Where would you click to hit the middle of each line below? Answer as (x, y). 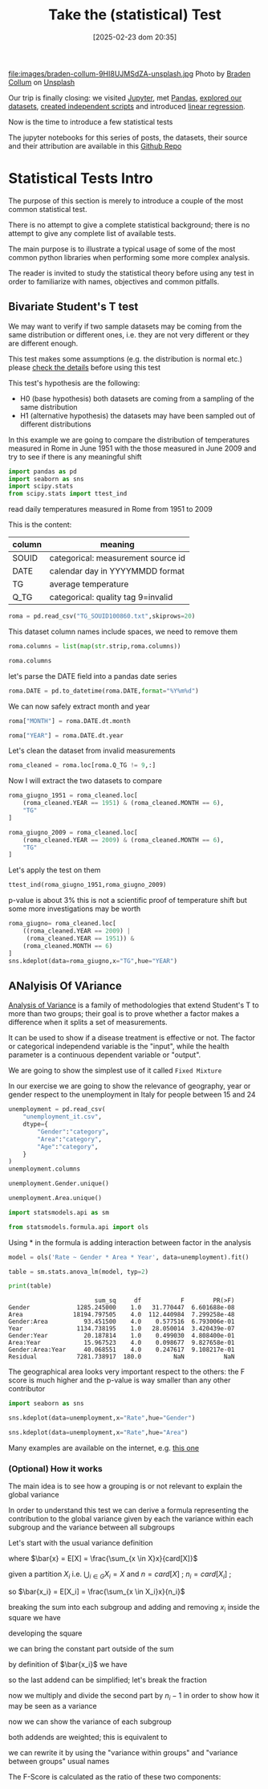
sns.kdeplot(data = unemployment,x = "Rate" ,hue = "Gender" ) (102, 1418)
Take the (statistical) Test (135, 15)
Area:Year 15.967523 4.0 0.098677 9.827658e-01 (122, 1343)
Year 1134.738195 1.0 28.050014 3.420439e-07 (122, 1329)
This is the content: (40, 525)
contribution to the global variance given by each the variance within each (131, 1519)
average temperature (89, 584)
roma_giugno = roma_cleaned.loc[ (62, 924)
